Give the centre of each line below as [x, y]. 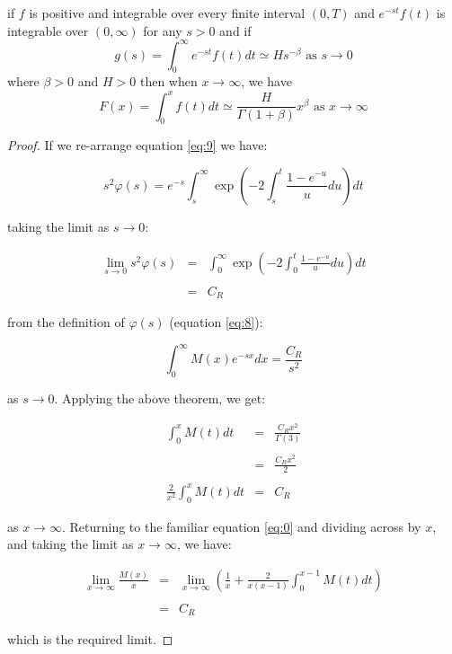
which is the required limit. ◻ [90, 639]
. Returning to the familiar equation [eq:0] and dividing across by [241, 526]
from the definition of [66, 322]
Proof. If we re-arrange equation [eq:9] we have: [137, 145]
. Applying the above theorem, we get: [160, 398]
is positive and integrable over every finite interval [167, 13]
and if [235, 30]
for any [163, 30]
